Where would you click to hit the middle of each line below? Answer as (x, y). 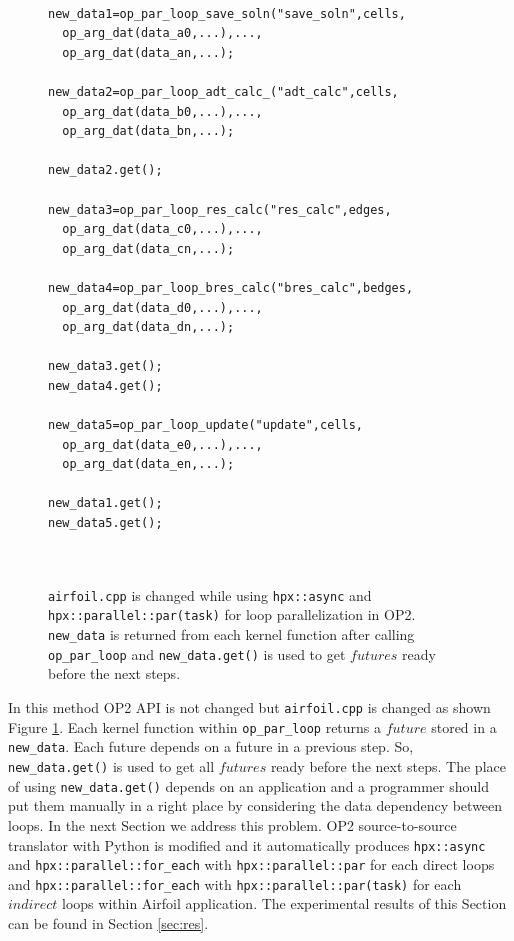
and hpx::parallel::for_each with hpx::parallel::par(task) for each (235, 883)
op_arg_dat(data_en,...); (148, 464)
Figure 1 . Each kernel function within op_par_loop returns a (195, 726)
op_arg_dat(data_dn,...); (148, 327)
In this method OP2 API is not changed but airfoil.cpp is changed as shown (249, 707)
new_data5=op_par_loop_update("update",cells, (205, 425)
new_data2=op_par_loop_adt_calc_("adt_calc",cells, (223, 91)
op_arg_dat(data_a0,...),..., (162, 33)
